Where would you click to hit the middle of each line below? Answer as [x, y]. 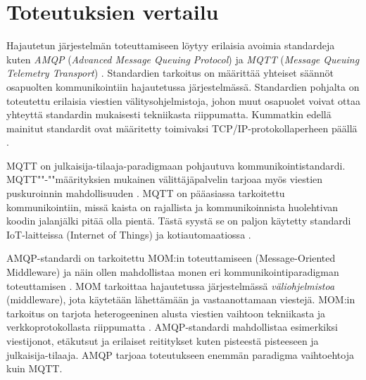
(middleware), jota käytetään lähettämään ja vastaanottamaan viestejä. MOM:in [181, 299]
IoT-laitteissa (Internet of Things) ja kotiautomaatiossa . [129, 234]
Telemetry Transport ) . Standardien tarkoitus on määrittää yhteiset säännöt [170, 73]
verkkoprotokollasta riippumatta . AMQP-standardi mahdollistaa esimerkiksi [172, 327]
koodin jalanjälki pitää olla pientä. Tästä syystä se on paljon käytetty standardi [179, 221]
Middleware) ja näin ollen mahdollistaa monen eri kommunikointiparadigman [173, 272]
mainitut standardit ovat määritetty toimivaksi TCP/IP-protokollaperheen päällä [182, 128]
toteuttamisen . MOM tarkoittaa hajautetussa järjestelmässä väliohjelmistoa [171, 285]
